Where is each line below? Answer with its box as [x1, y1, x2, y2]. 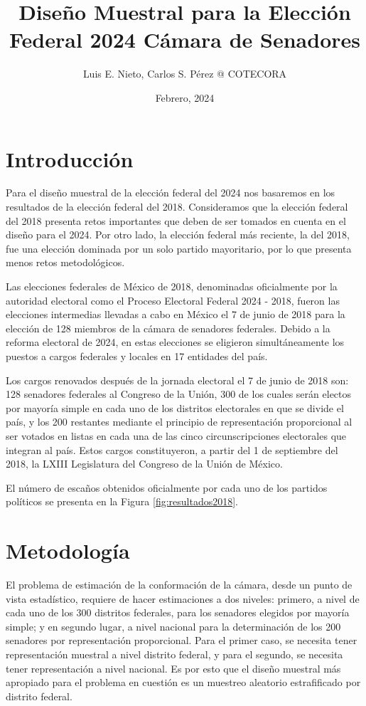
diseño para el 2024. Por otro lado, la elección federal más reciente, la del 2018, [6, 227, 350, 242]
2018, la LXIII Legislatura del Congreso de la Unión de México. [6, 456, 283, 471]
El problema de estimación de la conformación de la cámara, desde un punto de [6, 577, 352, 592]
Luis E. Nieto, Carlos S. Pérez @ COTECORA [82, 66, 287, 81]
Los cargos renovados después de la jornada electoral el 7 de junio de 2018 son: [6, 372, 349, 387]
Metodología [6, 536, 130, 565]
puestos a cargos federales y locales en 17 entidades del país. [6, 348, 268, 363]
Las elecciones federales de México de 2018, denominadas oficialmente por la [6, 279, 338, 293]
